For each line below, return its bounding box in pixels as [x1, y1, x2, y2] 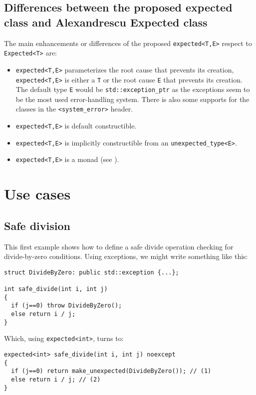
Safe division [4, 217, 70, 233]
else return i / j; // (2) [11, 376, 101, 383]
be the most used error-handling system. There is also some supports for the [15, 93, 250, 104]
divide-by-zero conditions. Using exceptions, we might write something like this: [4, 251, 248, 261]
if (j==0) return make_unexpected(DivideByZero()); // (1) [11, 367, 212, 375]
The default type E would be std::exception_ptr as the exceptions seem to [15, 84, 250, 94]
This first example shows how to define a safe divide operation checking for [4, 241, 234, 251]
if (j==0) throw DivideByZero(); [11, 302, 122, 309]
